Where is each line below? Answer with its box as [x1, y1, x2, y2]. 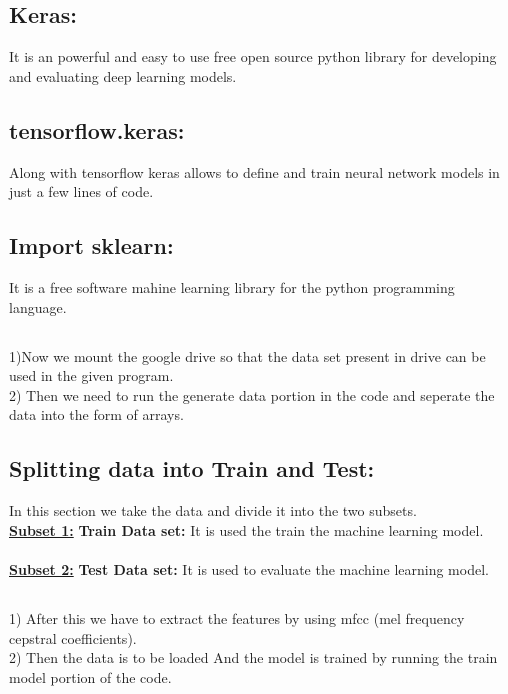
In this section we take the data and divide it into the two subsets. [9, 500, 417, 521]
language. [9, 296, 67, 317]
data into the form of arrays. [9, 404, 184, 425]
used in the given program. [9, 365, 174, 386]
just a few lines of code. [9, 181, 154, 202]
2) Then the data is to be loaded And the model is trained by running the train [9, 647, 498, 668]
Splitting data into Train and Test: [9, 453, 375, 484]
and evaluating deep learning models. [9, 65, 237, 86]
